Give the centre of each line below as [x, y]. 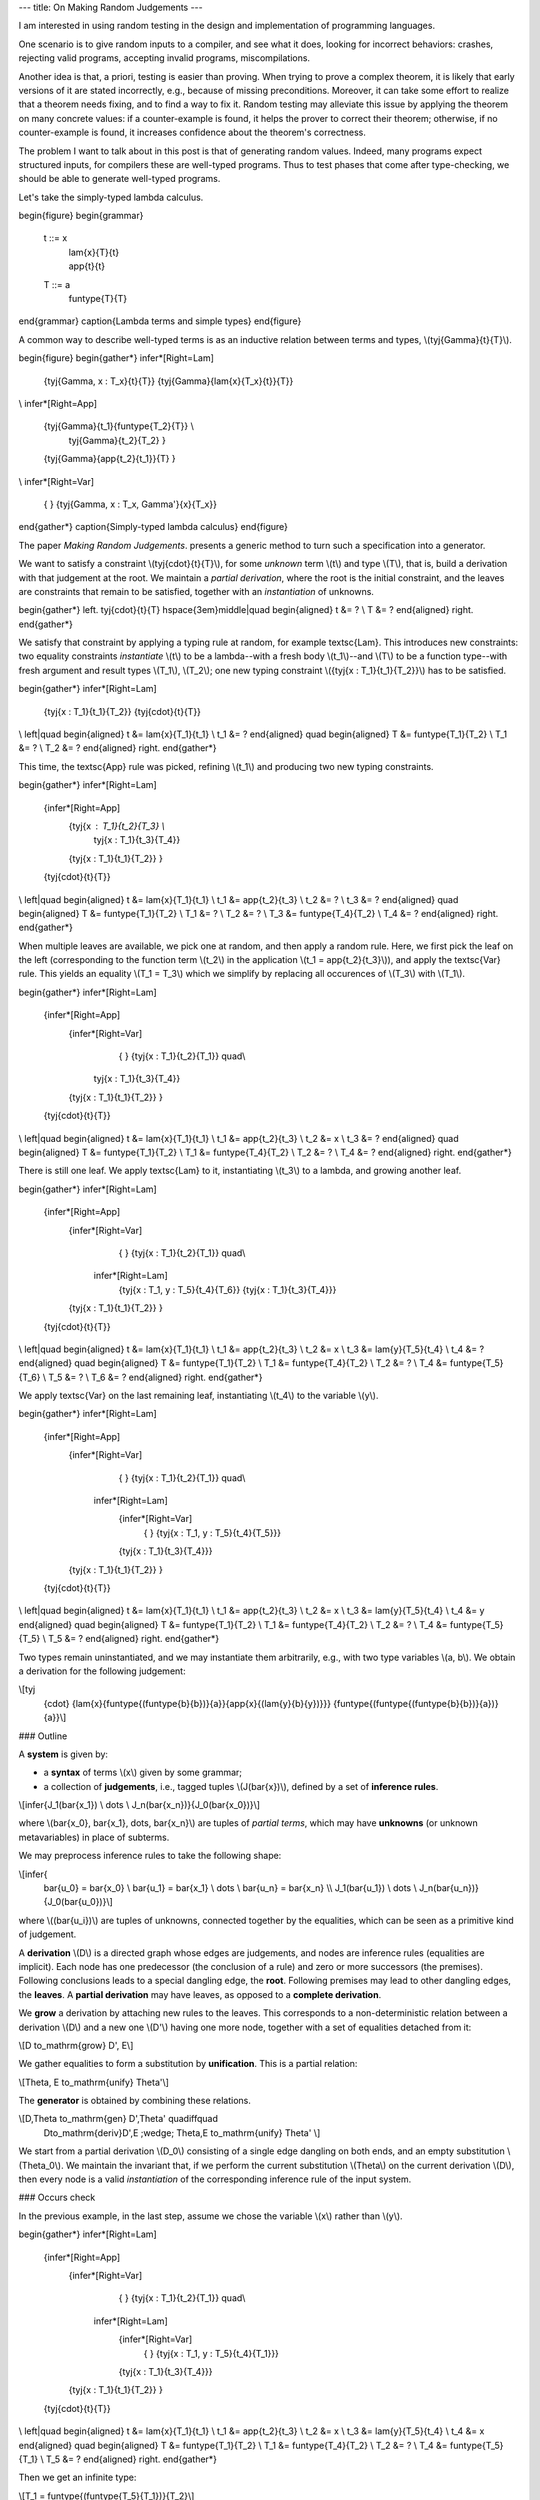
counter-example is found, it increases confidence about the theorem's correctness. [192, 132]
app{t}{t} [87, 266]
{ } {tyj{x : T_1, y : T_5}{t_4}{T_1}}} [211, 2353]
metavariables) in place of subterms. [94, 1837]
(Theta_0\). [41, 2165]
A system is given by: [63, 1754]
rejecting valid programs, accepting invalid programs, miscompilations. [164, 58]
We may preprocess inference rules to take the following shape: [150, 1856]
